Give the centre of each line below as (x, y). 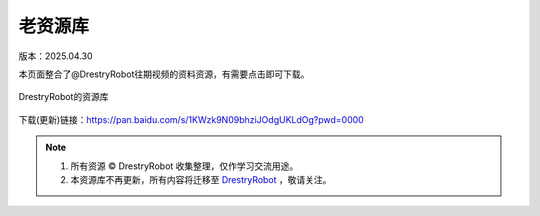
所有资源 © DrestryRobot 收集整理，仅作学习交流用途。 (184, 166)
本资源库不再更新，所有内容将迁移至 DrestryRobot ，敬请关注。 (201, 179)
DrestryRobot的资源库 (63, 97)
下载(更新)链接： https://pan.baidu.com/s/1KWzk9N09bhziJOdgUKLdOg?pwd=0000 (191, 119)
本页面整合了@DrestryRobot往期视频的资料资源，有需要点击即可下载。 (164, 74)
